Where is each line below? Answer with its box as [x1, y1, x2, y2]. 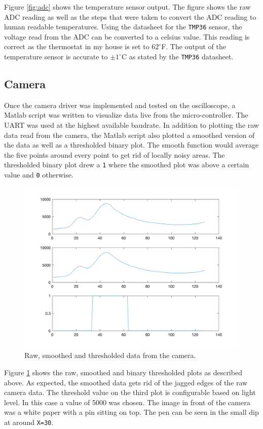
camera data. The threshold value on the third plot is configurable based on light [4, 387, 256, 398]
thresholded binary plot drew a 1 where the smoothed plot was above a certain [4, 159, 249, 170]
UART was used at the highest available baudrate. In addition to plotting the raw [4, 120, 259, 130]
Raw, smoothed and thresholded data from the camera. [24, 350, 196, 361]
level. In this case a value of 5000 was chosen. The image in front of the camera [4, 397, 250, 407]
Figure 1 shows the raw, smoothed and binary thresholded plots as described [4, 367, 242, 377]
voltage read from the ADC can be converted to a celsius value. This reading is [4, 31, 250, 42]
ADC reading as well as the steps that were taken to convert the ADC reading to [4, 11, 256, 22]
